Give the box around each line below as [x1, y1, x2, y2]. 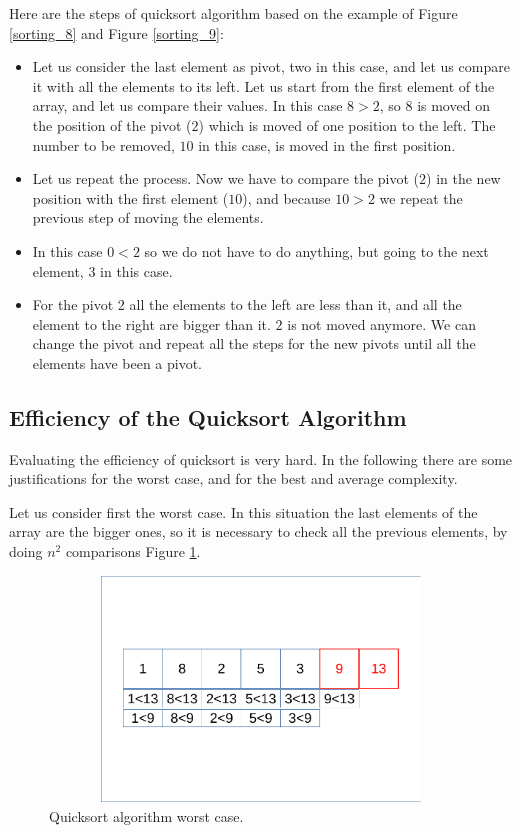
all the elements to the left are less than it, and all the [129, 294, 462, 315]
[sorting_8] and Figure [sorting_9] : [9, 22, 224, 43]
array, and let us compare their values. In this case [32, 95, 343, 116]
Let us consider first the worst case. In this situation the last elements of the [9, 501, 478, 522]
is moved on [417, 95, 490, 116]
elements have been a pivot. [32, 352, 203, 373]
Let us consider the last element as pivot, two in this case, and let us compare [32, 56, 510, 77]
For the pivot [32, 294, 114, 315]
